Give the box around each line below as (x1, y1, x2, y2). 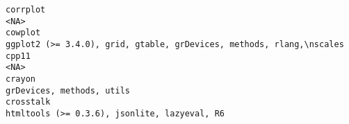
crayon (6, 73, 35, 84)
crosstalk (6, 97, 51, 107)
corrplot (6, 5, 46, 15)
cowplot (6, 28, 41, 38)
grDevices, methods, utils (6, 85, 130, 96)
